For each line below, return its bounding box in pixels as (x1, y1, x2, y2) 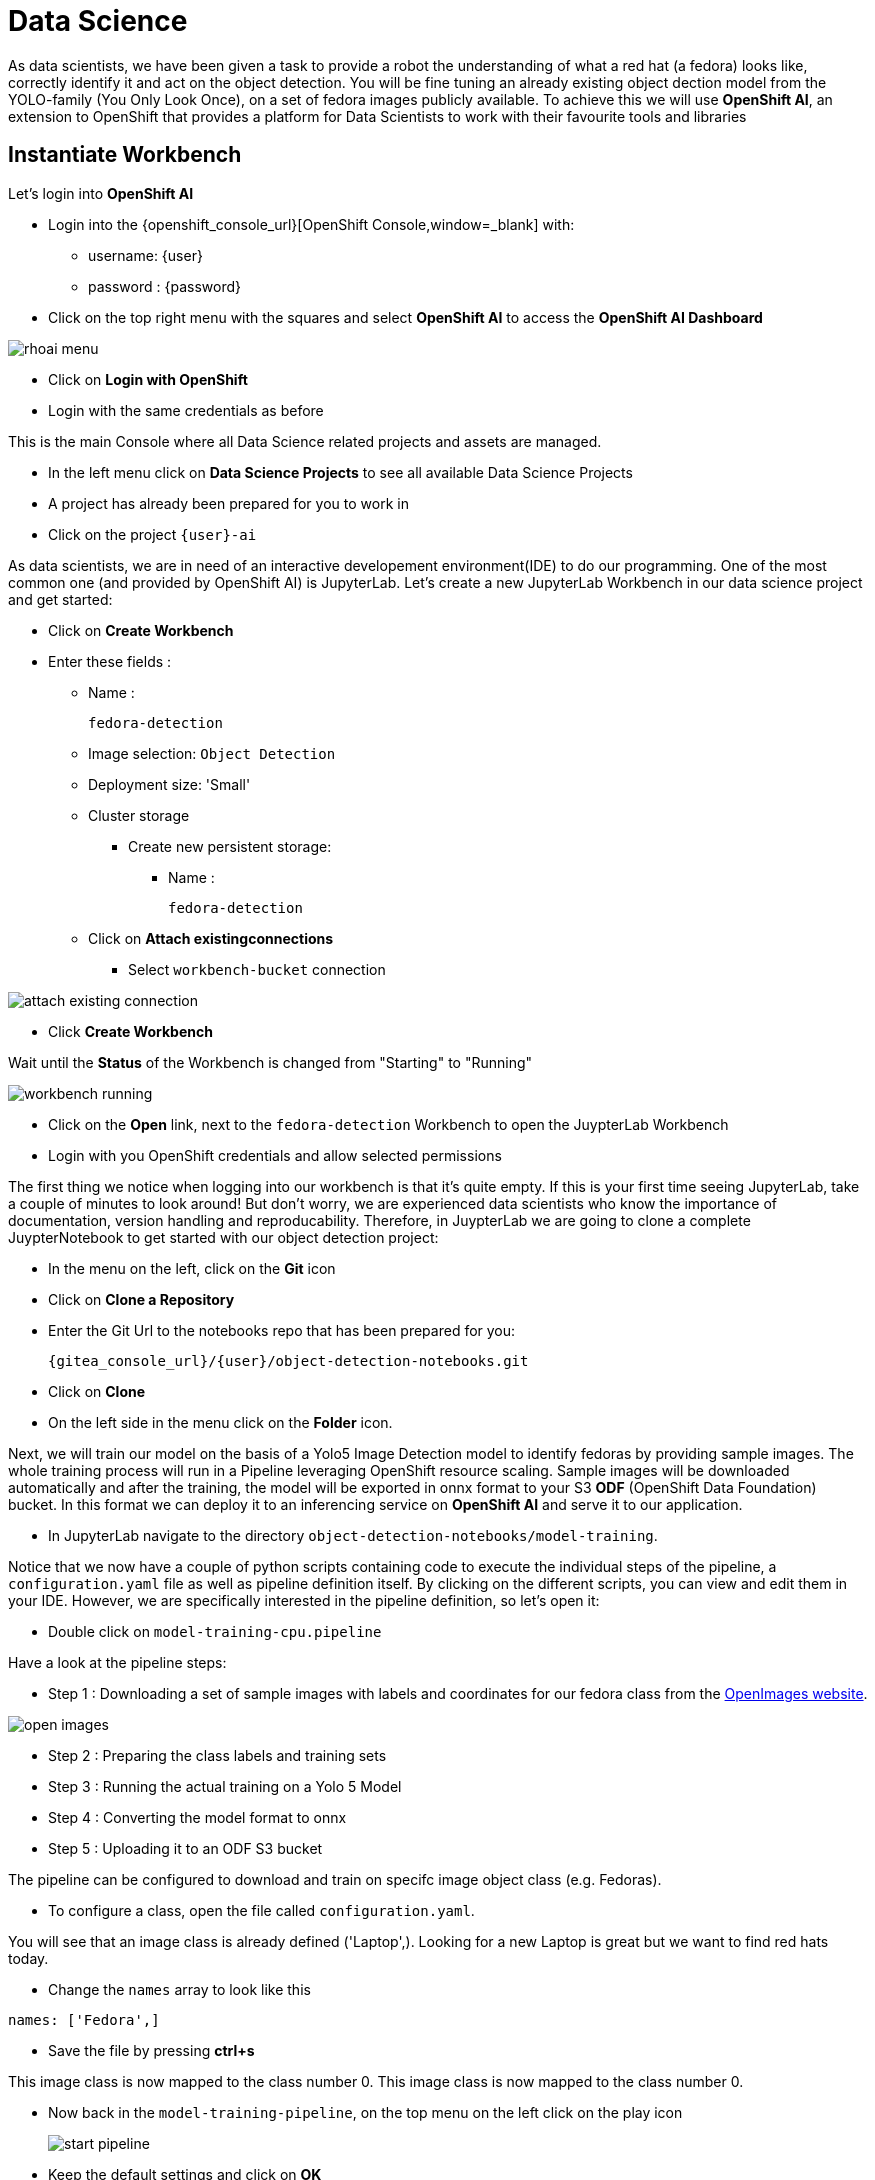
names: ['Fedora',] (8, 2011, 160, 2028)
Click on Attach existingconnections (88, 929, 334, 947)
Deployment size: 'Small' (88, 775, 251, 793)
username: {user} (88, 246, 203, 264)
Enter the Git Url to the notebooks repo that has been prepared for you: (48, 1321, 516, 1339)
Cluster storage (88, 806, 190, 824)
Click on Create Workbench (48, 621, 234, 639)
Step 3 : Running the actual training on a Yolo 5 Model (48, 1777, 402, 1795)
